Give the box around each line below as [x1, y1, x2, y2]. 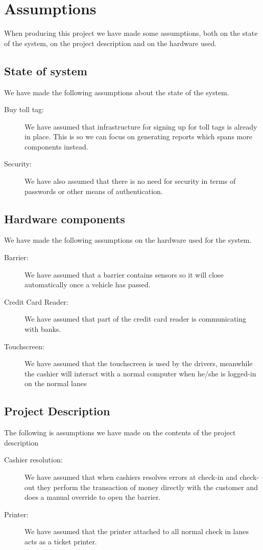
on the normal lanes [25, 378, 87, 389]
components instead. [25, 141, 88, 152]
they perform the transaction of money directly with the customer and [37, 481, 258, 492]
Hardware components [4, 210, 125, 226]
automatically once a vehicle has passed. [25, 279, 151, 290]
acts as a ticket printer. [25, 536, 97, 546]
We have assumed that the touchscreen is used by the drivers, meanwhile [25, 358, 253, 369]
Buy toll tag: [4, 104, 44, 115]
